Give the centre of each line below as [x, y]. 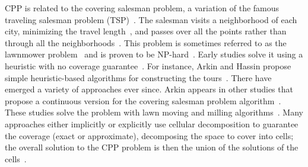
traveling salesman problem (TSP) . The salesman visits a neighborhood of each [151, 19]
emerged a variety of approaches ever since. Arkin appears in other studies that [149, 89]
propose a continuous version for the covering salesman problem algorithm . [143, 100]
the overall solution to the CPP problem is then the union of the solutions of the [152, 147]
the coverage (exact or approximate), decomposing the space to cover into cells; [149, 135]
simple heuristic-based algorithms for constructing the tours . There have [138, 77]
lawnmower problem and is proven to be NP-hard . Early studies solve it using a [154, 54]
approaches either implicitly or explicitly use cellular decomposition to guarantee [152, 123]
